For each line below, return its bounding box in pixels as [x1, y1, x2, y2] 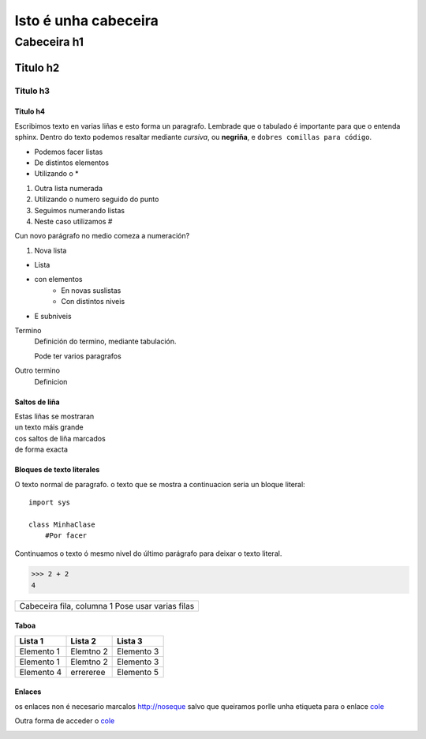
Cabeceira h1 [14, 35, 84, 49]
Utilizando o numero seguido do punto [34, 194, 159, 204]
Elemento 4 [19, 666, 62, 677]
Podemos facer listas [34, 147, 103, 156]
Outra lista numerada [34, 183, 103, 193]
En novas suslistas [61, 285, 121, 295]
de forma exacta [14, 445, 69, 454]
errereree [70, 666, 106, 677]
